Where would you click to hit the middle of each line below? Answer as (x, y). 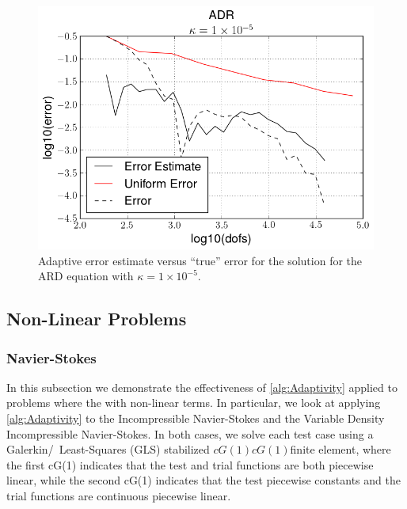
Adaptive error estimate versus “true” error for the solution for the (200, 260)
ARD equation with (86, 276)
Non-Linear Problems (97, 319)
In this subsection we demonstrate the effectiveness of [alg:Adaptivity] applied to (202, 387)
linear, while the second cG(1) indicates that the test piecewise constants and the (203, 480)
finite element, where (340, 449)
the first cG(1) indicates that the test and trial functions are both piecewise (190, 464)
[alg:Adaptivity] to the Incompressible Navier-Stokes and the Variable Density (196, 418)
